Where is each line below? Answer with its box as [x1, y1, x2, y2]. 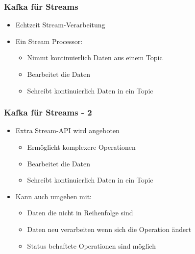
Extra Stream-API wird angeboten [15, 125, 120, 136]
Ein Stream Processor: [15, 36, 83, 46]
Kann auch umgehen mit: [15, 191, 92, 201]
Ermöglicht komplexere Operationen [27, 142, 136, 152]
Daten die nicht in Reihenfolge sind [27, 208, 133, 218]
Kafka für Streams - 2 [4, 106, 92, 118]
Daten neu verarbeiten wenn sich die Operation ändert [27, 224, 192, 234]
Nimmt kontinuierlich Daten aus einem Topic [27, 52, 163, 63]
